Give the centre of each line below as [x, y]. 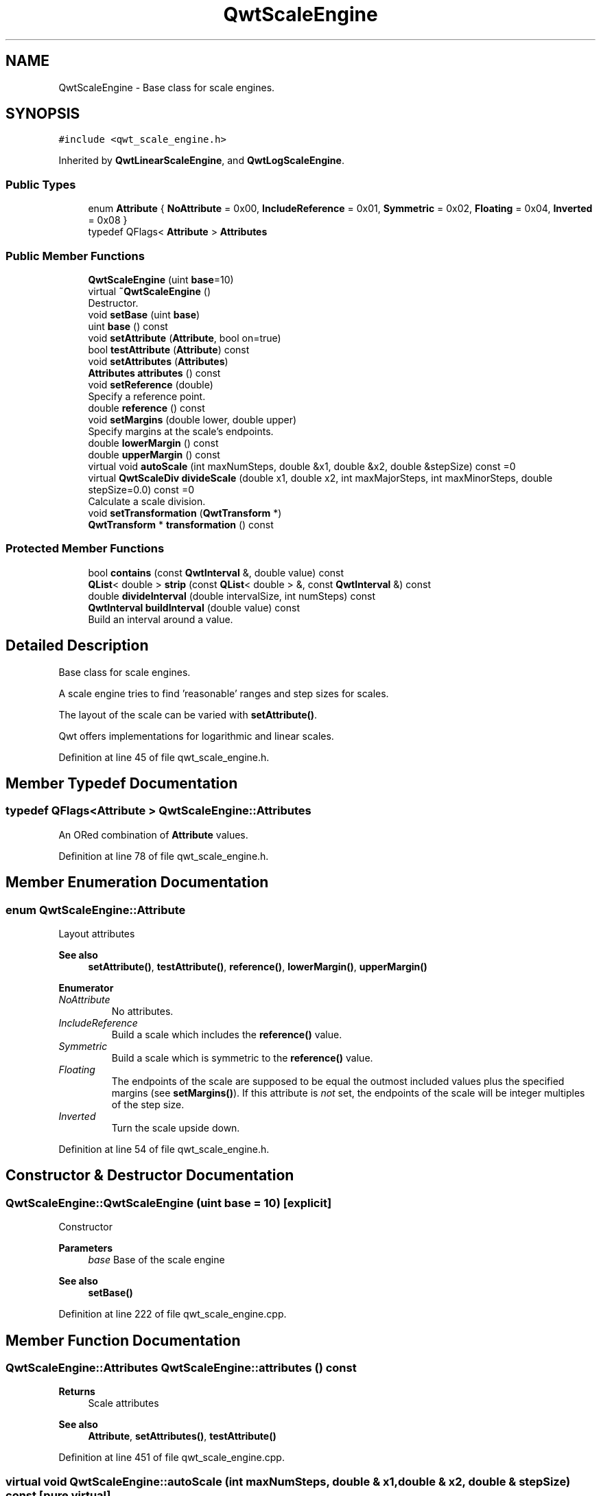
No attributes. [142, 1011]
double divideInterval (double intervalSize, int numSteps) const [232, 596]
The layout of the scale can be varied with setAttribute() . [188, 714]
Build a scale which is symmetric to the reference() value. [242, 1057]
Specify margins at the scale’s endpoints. [181, 431]
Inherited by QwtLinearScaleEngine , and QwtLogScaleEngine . [201, 161]
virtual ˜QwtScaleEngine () [149, 291]
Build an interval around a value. [161, 619]
